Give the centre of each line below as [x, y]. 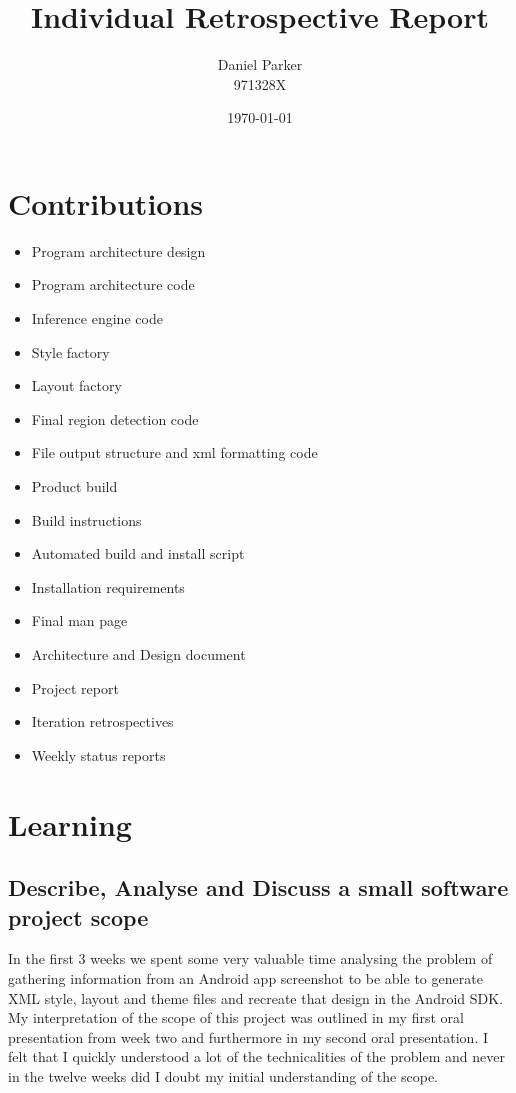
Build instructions [86, 519]
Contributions [106, 202]
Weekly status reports [98, 754]
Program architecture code [113, 284]
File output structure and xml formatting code [174, 452]
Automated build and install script [138, 553]
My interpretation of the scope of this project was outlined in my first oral [236, 1017]
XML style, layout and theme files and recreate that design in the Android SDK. [256, 997]
